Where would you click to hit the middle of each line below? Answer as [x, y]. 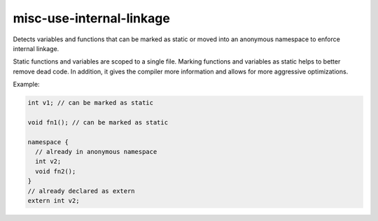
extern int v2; [54, 200]
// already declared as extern [82, 191]
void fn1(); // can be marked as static [98, 122]
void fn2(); [56, 171]
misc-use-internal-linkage [92, 18]
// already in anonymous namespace [96, 152]
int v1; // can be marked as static [91, 103]
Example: [26, 85]
